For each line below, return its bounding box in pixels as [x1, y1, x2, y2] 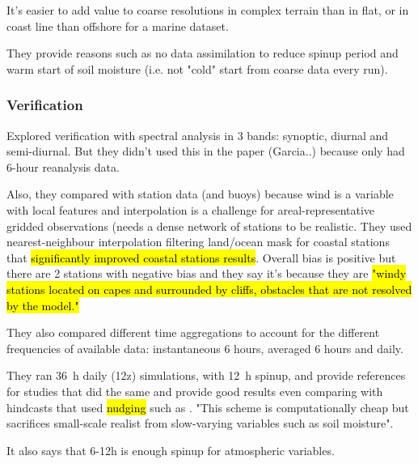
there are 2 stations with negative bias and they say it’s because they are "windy [6, 265, 407, 282]
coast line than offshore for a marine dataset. [6, 17, 229, 34]
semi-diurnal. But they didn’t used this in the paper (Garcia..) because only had [6, 143, 405, 160]
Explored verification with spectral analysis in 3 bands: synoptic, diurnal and [6, 126, 389, 143]
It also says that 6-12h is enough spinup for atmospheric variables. [6, 441, 335, 458]
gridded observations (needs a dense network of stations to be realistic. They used [6, 217, 412, 234]
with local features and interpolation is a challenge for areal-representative [6, 201, 375, 218]
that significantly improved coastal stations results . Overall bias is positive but [6, 249, 396, 266]
